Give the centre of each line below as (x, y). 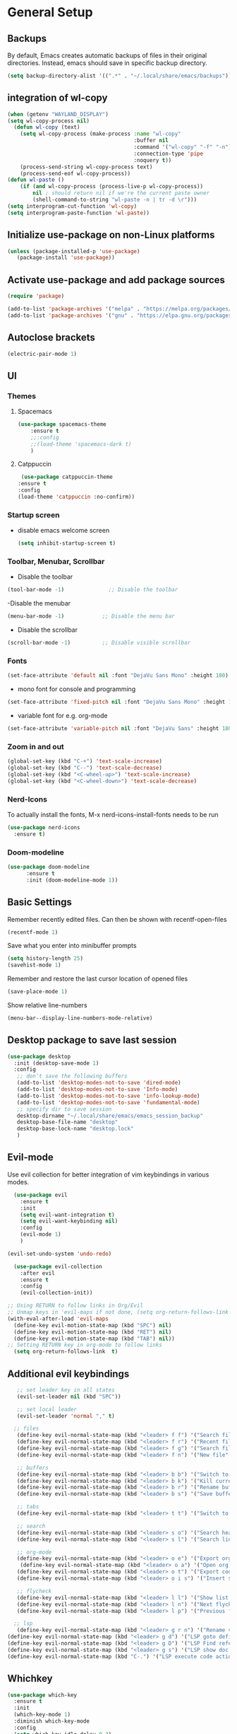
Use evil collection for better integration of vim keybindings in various (108, 1174)
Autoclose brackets (51, 338)
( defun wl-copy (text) (47, 127)
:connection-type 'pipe (168, 154)
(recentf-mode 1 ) (33, 932)
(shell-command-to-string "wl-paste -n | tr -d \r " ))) (115, 200)
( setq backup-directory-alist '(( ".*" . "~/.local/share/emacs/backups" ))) (121, 76)
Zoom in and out (36, 746)
